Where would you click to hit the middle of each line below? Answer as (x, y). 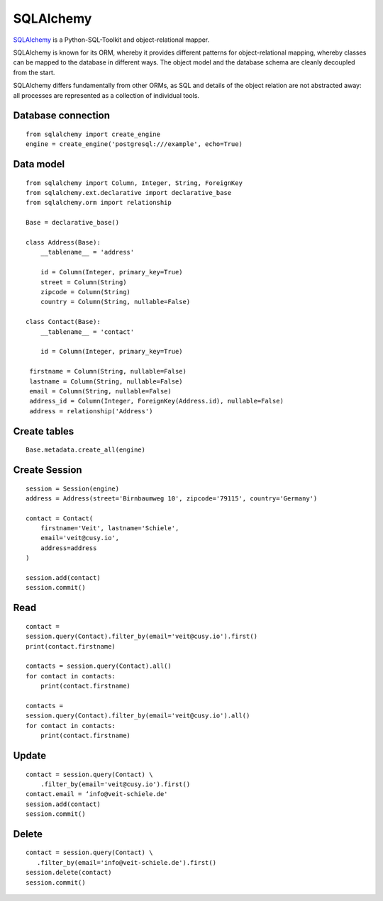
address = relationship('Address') (91, 411)
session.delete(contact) (69, 873)
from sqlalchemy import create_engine (93, 134)
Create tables (44, 431)
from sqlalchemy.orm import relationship (99, 203)
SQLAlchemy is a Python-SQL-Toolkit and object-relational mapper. (111, 40)
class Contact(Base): (63, 322)
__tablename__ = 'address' (87, 252)
